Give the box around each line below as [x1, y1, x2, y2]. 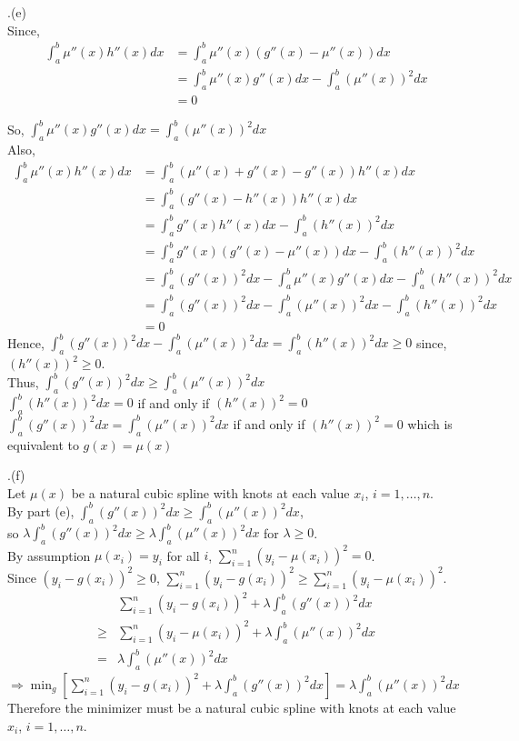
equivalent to [7, 435, 79, 454]
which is [407, 414, 453, 433]
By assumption [7, 546, 91, 565]
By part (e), [7, 501, 75, 520]
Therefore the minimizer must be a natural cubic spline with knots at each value [7, 697, 456, 716]
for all [166, 546, 200, 565]
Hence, [7, 333, 45, 352]
